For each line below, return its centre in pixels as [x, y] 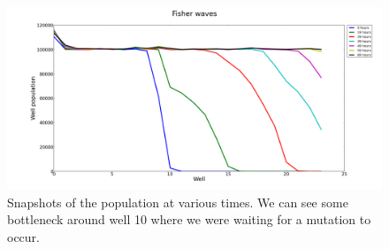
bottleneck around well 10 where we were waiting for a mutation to [189, 219]
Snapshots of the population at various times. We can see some [178, 202]
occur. [23, 236]
